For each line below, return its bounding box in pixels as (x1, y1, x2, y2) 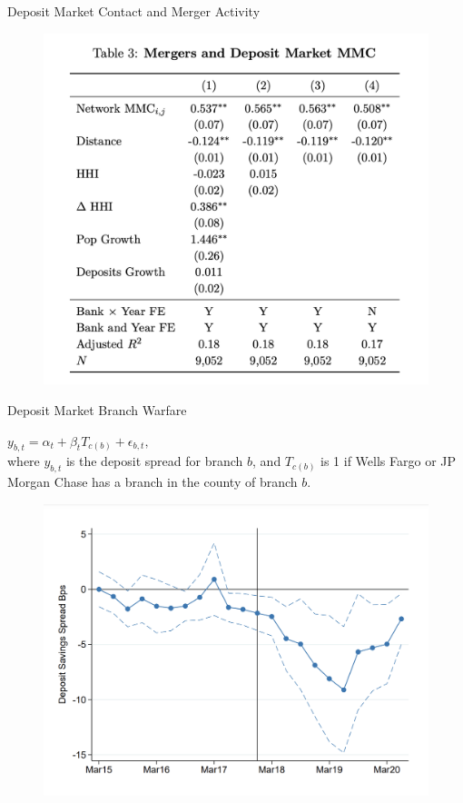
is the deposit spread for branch (65, 451, 243, 471)
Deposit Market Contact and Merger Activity (7, 2, 261, 20)
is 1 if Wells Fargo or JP (320, 451, 457, 471)
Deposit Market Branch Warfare (7, 400, 187, 419)
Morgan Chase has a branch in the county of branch (7, 472, 298, 491)
